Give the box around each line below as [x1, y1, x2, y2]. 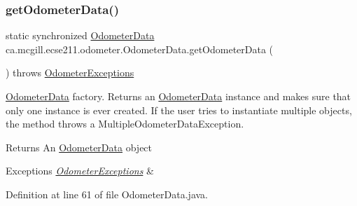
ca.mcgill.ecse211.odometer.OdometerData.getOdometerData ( [6, 41, 274, 56]
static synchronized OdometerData [6, 28, 155, 43]
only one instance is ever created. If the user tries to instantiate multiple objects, [6, 102, 352, 117]
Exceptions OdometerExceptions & [6, 163, 154, 178]
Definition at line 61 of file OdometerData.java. [6, 186, 209, 201]
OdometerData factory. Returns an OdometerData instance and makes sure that [6, 89, 351, 103]
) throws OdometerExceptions [6, 65, 134, 80]
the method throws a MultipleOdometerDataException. [6, 116, 244, 131]
